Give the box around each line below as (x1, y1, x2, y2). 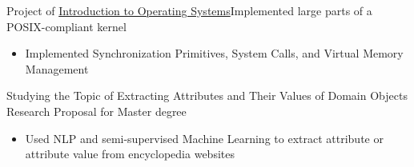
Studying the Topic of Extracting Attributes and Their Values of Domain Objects (6, 87, 408, 104)
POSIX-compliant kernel (6, 18, 127, 34)
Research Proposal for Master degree (6, 102, 187, 119)
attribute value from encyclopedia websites (25, 145, 235, 162)
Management (25, 60, 89, 77)
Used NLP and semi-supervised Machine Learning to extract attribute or (25, 129, 384, 146)
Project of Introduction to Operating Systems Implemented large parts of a (6, 2, 372, 18)
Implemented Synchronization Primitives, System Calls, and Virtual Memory (25, 45, 404, 62)
